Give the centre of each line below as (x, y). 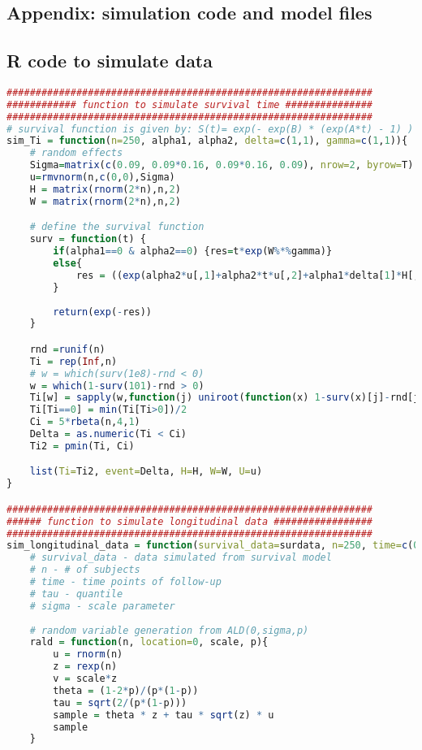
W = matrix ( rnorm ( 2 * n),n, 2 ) (105, 201)
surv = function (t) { (88, 239)
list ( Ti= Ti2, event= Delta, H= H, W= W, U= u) (146, 472)
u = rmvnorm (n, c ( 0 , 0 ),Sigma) (102, 178)
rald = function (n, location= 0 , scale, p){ (149, 642)
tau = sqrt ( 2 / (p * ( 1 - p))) (120, 702)
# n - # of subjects (85, 570)
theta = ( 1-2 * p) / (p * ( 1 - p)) (126, 690)
